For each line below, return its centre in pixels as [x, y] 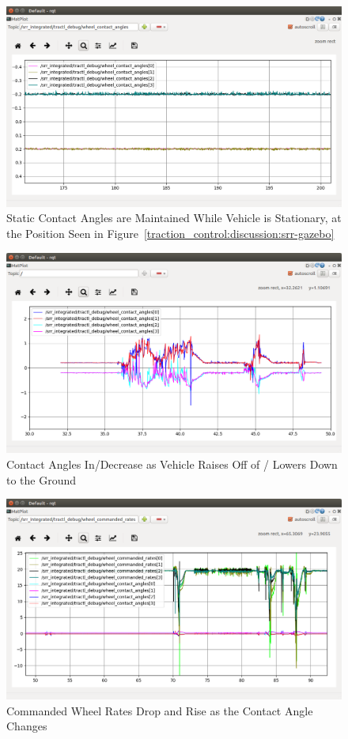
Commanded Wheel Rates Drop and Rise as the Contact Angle [160, 710]
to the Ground [42, 479]
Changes [27, 726]
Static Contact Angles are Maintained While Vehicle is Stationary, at [174, 218]
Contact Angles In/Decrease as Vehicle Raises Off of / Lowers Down [172, 464]
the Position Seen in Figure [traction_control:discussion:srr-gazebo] [170, 233]
